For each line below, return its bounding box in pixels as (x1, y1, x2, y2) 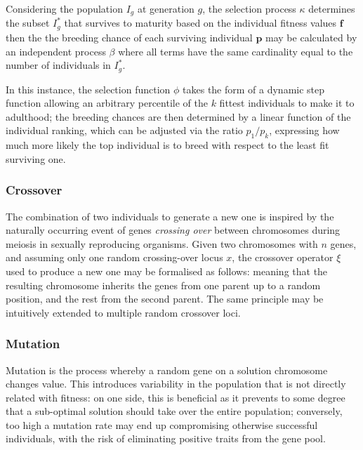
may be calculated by (265, 29, 357, 44)
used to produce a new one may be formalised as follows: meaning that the (6, 263, 328, 278)
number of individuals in (6, 58, 111, 72)
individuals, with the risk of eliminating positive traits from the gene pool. (6, 431, 326, 446)
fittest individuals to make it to (219, 95, 355, 110)
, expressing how (269, 123, 340, 138)
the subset (6, 15, 50, 30)
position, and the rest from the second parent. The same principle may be (6, 291, 324, 306)
